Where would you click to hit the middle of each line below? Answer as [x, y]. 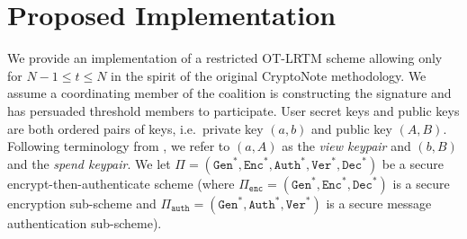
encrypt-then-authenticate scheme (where [121, 183]
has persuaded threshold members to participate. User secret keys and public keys [233, 110]
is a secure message [379, 203]
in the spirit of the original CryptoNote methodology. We [269, 75]
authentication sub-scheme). [85, 222]
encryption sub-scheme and [82, 203]
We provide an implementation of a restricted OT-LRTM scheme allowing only [225, 58]
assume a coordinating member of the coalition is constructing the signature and [229, 93]
